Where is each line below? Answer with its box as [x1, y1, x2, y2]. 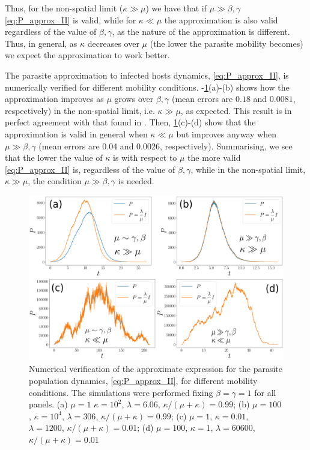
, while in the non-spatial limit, [190, 163, 306, 175]
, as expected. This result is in [180, 104, 292, 116]
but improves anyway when [176, 127, 276, 140]
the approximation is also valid [164, 13, 278, 26]
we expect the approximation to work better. [5, 49, 170, 61]
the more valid [187, 151, 241, 164]
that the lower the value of [5, 151, 103, 164]
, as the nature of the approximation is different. [112, 25, 290, 38]
